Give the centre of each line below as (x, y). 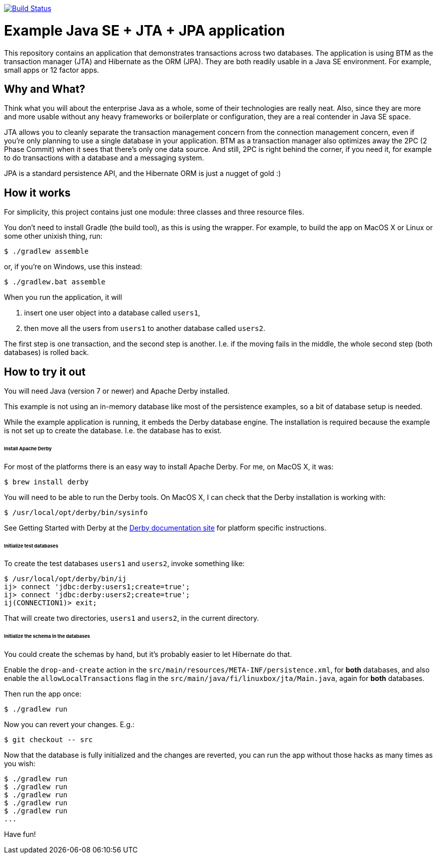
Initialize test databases (31, 546)
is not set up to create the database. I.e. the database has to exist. (113, 431)
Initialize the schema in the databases (47, 636)
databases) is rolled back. (47, 353)
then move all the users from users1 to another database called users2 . (145, 328)
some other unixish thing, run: (53, 236)
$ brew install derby (46, 482)
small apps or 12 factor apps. (52, 70)
